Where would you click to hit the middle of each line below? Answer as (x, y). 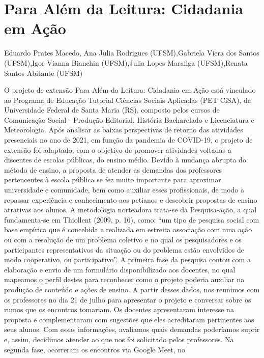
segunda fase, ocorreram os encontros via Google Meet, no (95, 349)
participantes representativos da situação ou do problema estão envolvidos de (124, 249)
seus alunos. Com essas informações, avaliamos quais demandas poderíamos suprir (132, 329)
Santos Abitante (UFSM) (43, 73)
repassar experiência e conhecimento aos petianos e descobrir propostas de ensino (131, 199)
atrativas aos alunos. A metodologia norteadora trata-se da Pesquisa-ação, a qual (130, 210)
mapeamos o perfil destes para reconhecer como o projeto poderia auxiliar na (124, 279)
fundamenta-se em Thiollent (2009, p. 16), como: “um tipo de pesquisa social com (132, 219)
